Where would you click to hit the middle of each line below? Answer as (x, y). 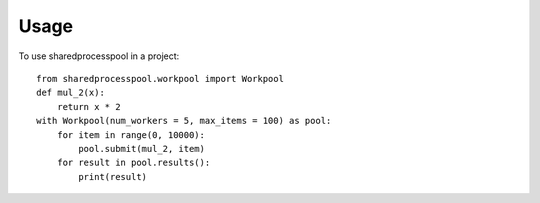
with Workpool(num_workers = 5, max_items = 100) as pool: (184, 121)
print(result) (113, 176)
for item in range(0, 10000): (130, 134)
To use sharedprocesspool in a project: (99, 56)
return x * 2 (88, 106)
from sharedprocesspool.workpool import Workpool (160, 78)
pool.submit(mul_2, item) (141, 148)
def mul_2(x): (70, 93)
